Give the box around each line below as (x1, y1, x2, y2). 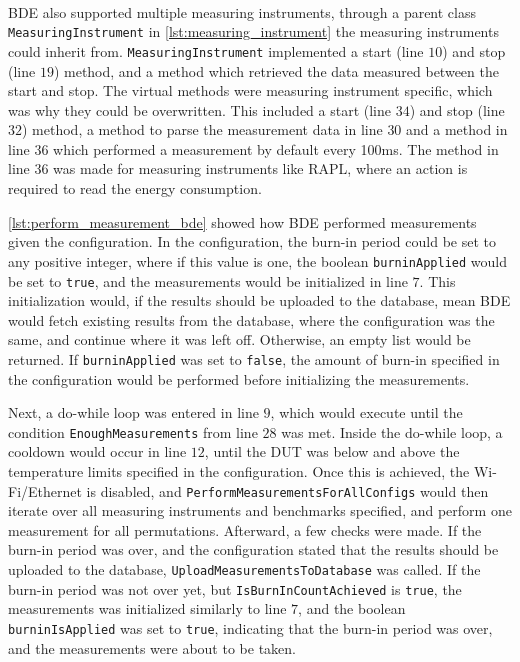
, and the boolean (298, 598, 406, 619)
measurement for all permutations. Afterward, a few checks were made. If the (8, 519, 482, 540)
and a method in (406, 119, 508, 140)
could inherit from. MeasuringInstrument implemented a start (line (8, 40, 424, 61)
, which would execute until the (270, 402, 463, 423)
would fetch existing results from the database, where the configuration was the (8, 309, 495, 330)
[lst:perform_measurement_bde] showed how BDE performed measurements (8, 211, 477, 232)
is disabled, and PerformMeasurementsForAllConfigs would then (86, 480, 489, 501)
